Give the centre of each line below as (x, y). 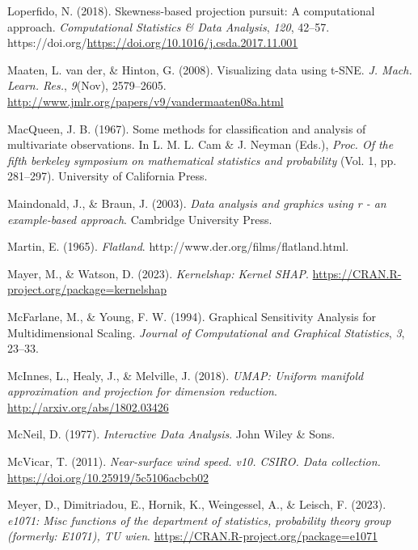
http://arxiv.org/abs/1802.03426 (88, 406)
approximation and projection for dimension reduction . (142, 391)
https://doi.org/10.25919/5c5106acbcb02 (108, 477)
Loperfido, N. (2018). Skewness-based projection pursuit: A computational (191, 11)
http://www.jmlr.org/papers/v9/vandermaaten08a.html (146, 101)
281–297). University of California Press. (108, 176)
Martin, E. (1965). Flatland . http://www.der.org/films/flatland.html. (178, 246)
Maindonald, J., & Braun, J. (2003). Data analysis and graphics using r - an (197, 203)
